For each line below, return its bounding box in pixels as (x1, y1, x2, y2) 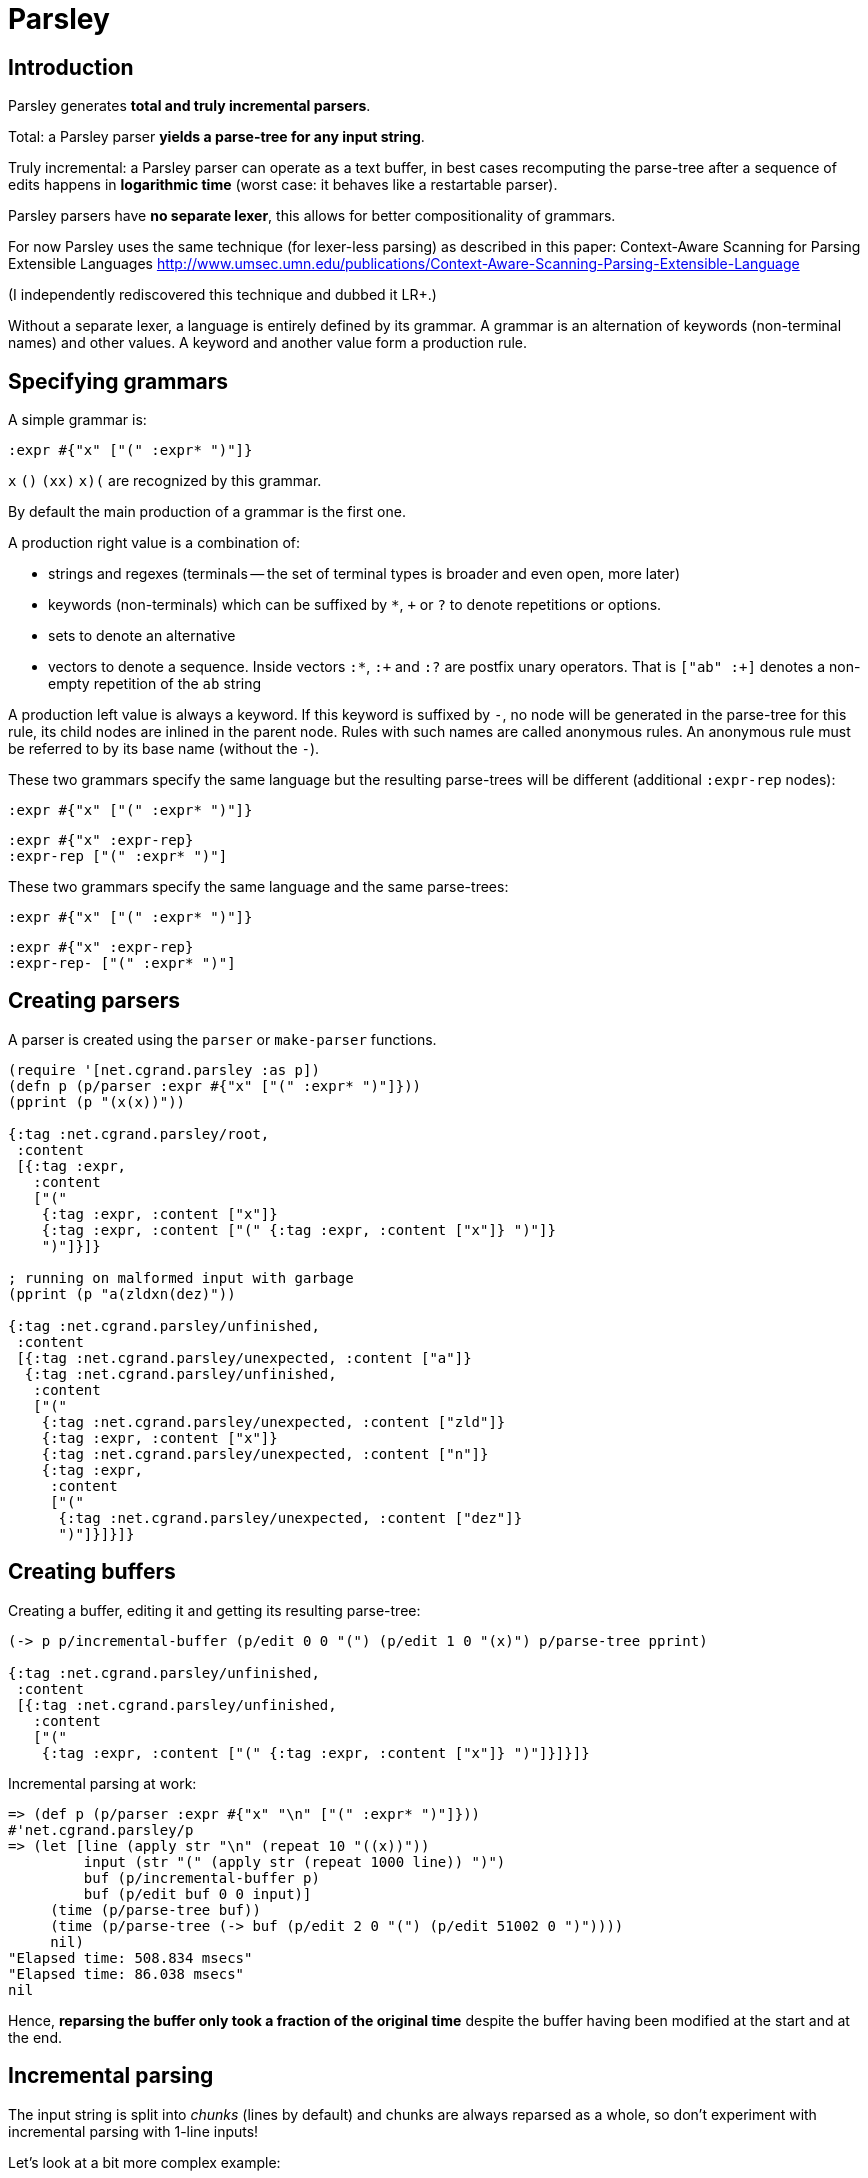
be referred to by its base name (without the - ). (8, 740, 320, 758)
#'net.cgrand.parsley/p (8, 1821, 194, 1838)
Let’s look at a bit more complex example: (8, 2153, 281, 2171)
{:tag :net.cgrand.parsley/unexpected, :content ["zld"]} (41, 1413, 506, 1430)
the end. (8, 2028, 62, 2046)
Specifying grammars (8, 368, 229, 394)
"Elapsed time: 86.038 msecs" (8, 1965, 245, 1982)
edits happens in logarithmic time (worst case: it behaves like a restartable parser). (8, 176, 558, 194)
